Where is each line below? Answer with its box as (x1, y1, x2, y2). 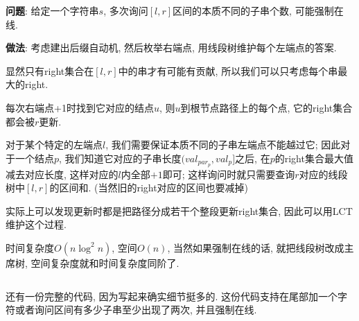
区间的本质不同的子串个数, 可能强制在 (173, 3, 344, 17)
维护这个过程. (6, 217, 67, 232)
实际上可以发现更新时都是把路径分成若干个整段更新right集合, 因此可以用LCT (6, 203, 353, 218)
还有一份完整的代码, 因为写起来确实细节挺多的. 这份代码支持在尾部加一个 (6, 288, 338, 303)
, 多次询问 (103, 3, 148, 17)
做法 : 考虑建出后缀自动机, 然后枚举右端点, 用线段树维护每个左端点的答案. (6, 40, 337, 55)
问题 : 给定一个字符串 (6, 3, 99, 17)
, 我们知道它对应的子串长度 (59, 150, 182, 165)
